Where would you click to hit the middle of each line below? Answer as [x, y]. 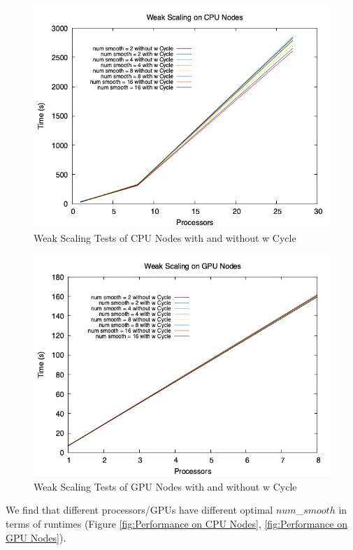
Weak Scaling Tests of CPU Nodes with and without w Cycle [165, 237]
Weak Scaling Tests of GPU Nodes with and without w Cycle [165, 486]
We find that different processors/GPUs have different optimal [139, 510]
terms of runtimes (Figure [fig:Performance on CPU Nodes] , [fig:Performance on [176, 523]
